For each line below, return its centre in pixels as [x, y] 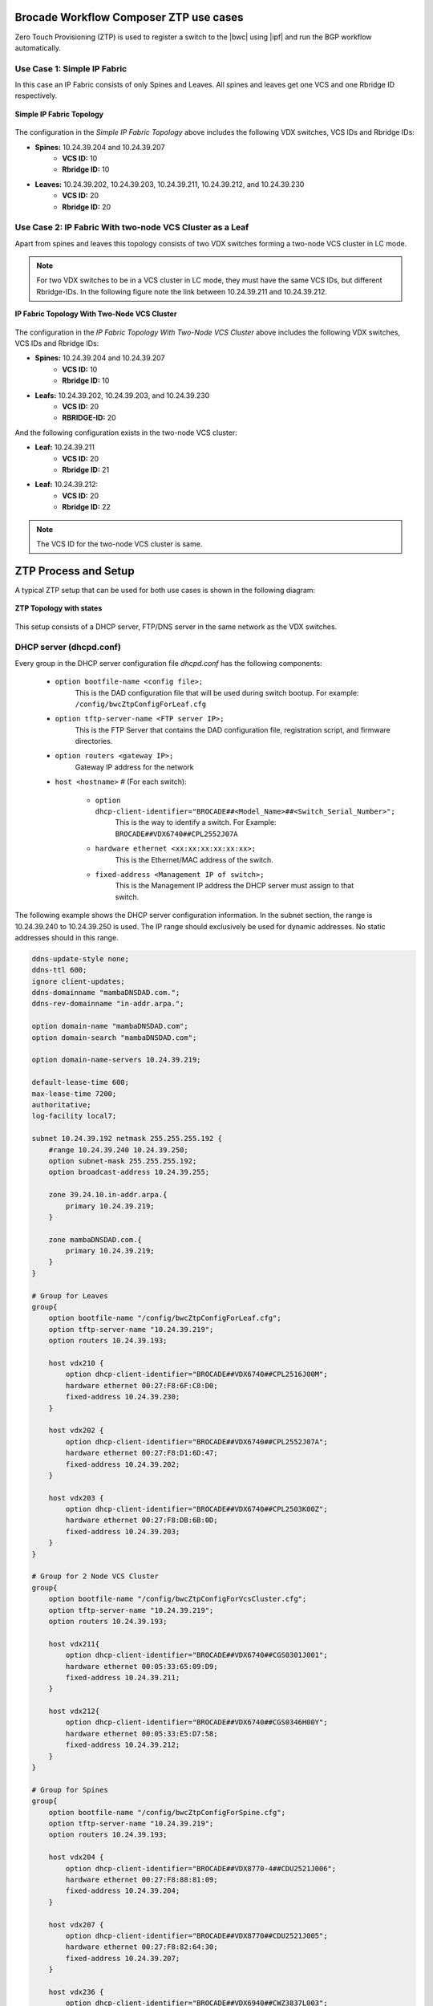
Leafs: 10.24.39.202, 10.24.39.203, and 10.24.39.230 [122, 395]
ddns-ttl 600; [59, 970]
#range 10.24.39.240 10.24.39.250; [118, 1150]
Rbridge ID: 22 [87, 507]
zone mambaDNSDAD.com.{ [95, 1239]
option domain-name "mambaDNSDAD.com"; [110, 1026]
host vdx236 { [76, 1992]
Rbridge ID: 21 [86, 469]
